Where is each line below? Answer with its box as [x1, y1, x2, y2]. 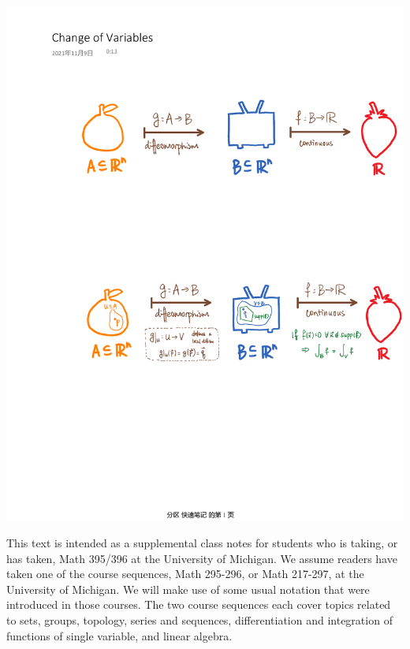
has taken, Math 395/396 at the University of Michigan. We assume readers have [6, 550, 397, 566]
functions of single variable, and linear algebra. [6, 627, 233, 643]
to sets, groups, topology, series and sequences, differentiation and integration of [6, 612, 393, 628]
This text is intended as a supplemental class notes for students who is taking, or [6, 535, 398, 551]
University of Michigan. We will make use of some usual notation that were [6, 580, 370, 597]
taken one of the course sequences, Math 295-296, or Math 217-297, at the [6, 565, 364, 582]
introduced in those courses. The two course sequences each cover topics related [6, 596, 391, 613]
